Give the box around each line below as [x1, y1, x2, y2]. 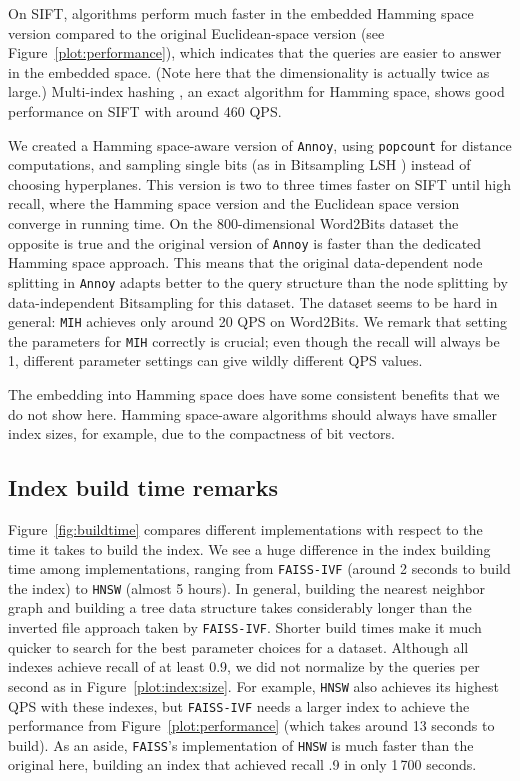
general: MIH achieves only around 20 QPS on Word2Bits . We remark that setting [8, 311, 508, 332]
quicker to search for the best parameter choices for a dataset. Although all [8, 636, 469, 657]
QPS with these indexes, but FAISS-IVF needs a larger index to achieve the [8, 695, 470, 716]
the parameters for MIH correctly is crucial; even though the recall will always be [8, 330, 500, 351]
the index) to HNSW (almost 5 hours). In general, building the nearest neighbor [8, 577, 486, 598]
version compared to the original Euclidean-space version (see [8, 22, 385, 43]
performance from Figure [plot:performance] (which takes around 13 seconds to [8, 715, 495, 736]
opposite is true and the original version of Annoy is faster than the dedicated [8, 232, 482, 253]
